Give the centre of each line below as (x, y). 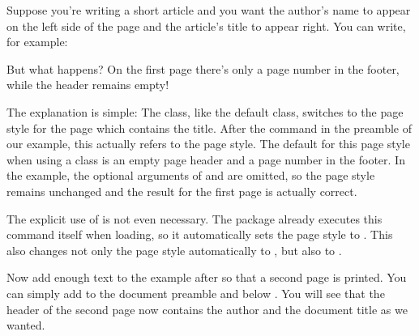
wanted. (26, 325)
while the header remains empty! (88, 85)
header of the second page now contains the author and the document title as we (207, 309)
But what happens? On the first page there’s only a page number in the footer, (203, 68)
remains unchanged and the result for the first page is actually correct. (182, 191)
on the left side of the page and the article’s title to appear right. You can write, (206, 26)
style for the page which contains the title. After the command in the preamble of (209, 128)
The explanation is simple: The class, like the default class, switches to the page (205, 111)
